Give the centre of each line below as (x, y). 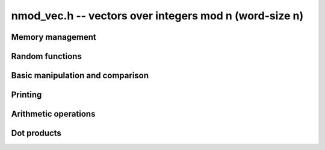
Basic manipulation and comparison (80, 76)
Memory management (54, 37)
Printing (26, 95)
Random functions (47, 56)
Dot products (36, 133)
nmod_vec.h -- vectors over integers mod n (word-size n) (157, 16)
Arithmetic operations (53, 114)
